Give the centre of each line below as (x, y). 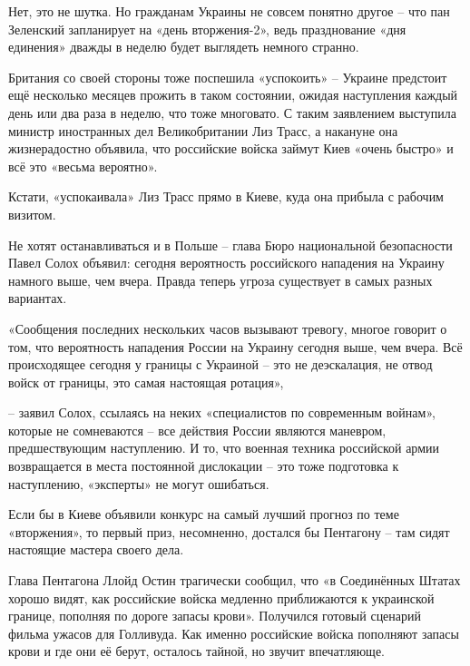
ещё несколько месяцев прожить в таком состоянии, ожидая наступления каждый (233, 95)
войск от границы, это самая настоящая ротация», (146, 382)
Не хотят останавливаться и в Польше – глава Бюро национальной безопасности (230, 245)
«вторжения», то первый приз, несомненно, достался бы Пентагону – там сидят (229, 531)
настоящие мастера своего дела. (96, 549)
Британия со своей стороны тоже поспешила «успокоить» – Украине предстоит (228, 77)
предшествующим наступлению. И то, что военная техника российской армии (224, 448)
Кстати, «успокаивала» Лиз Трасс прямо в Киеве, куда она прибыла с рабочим (226, 196)
